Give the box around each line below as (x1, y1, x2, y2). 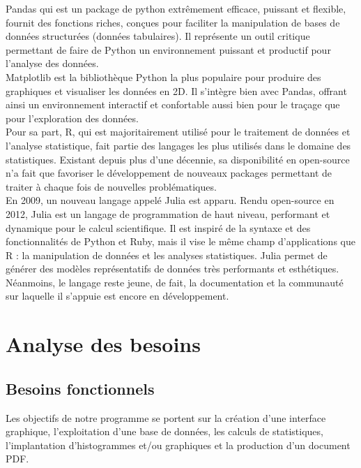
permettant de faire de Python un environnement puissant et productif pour (6, 42, 331, 57)
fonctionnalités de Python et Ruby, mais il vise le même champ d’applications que (6, 234, 355, 249)
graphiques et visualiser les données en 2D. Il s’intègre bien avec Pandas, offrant (6, 83, 347, 98)
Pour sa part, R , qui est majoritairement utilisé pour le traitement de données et (6, 124, 351, 139)
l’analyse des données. (6, 56, 99, 71)
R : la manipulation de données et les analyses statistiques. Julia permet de (6, 247, 328, 262)
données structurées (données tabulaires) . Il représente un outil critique (6, 29, 310, 43)
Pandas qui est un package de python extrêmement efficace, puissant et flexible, (6, 1, 346, 15)
